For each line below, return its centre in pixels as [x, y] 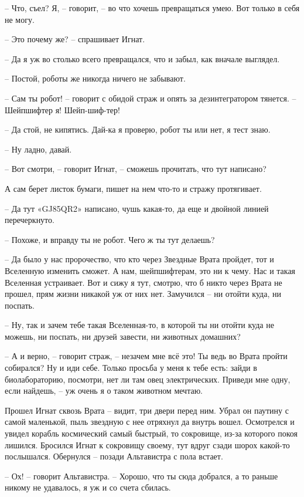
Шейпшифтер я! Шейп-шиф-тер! [62, 109]
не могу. [20, 19]
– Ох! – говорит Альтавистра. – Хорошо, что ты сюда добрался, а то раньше [141, 476]
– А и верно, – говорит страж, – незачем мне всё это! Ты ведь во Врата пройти [146, 356]
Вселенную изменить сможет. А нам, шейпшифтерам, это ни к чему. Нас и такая [150, 270]
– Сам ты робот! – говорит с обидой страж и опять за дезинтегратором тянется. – [151, 98]
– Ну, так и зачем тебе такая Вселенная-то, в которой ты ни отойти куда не [139, 325]
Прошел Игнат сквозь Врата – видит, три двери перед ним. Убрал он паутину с [147, 410]
